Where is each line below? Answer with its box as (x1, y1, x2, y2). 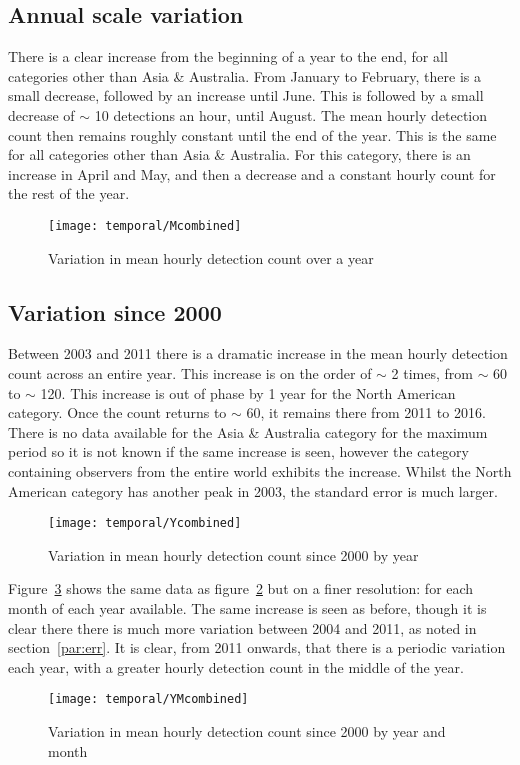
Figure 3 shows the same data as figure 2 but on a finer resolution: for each (8, 578, 474, 599)
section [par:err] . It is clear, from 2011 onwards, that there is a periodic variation (8, 637, 506, 658)
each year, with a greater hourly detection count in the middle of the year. (8, 656, 464, 677)
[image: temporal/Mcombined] (48, 218, 242, 233)
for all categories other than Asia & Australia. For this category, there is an (8, 144, 471, 165)
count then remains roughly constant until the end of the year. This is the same (8, 124, 497, 145)
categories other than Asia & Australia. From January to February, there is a (8, 65, 481, 86)
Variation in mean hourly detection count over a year (48, 247, 374, 268)
